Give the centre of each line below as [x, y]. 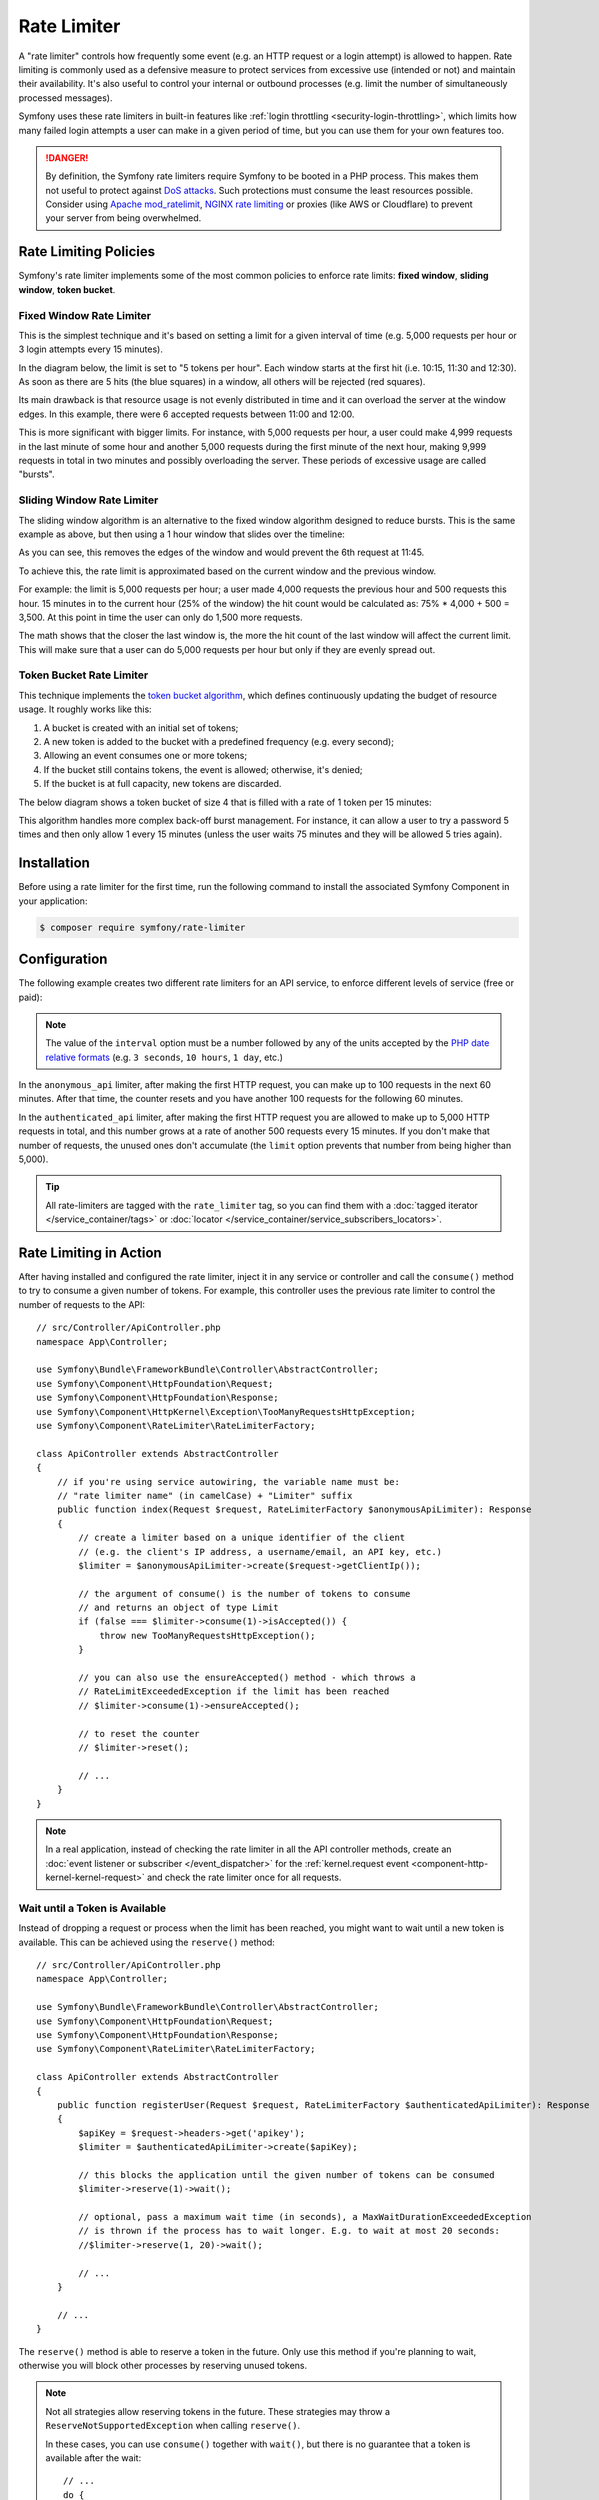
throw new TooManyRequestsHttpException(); [207, 1635]
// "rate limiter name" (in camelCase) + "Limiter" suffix [204, 1495]
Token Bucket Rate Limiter [83, 675]
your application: [53, 901]
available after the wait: [93, 2457]
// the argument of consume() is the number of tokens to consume [244, 1593]
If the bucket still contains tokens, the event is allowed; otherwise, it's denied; [203, 769]
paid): [30, 997]
